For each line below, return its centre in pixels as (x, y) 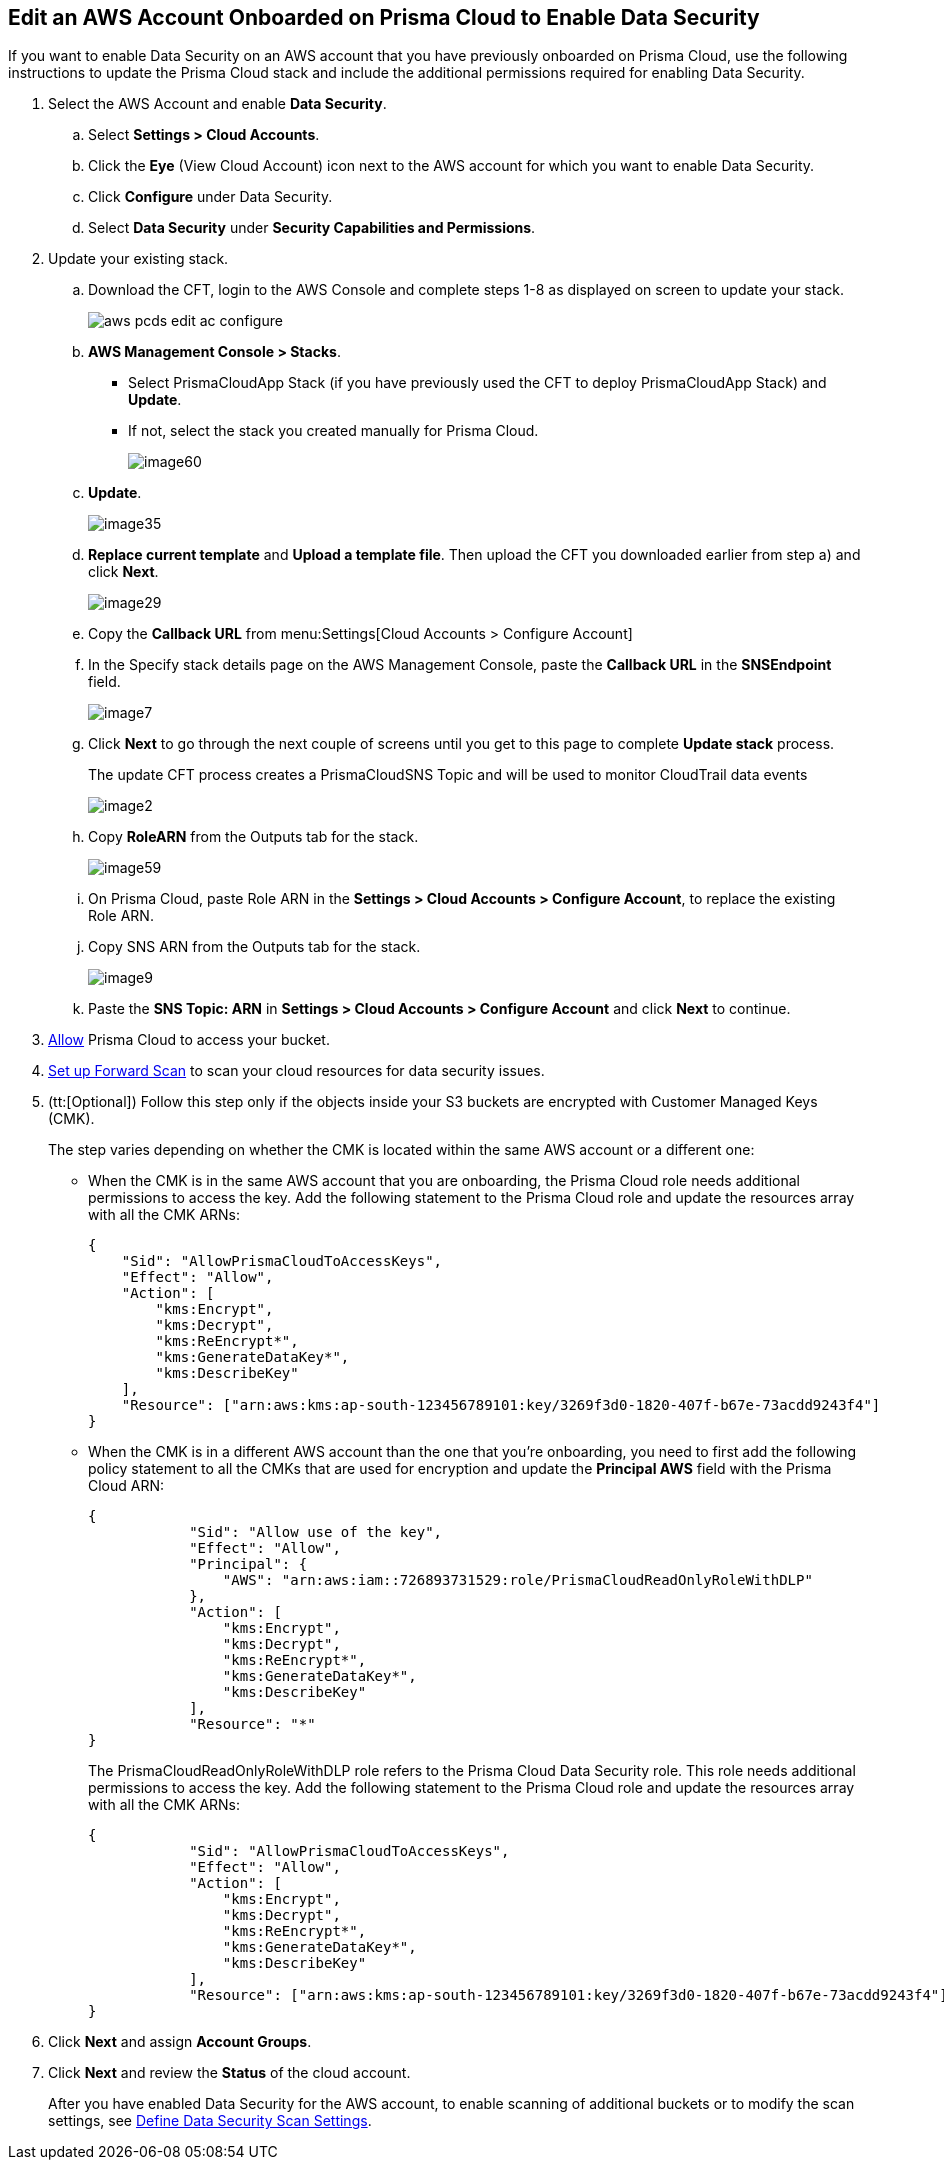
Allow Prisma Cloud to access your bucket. (189, 1040)
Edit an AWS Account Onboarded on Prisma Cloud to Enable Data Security (384, 17)
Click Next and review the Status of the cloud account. (229, 2073)
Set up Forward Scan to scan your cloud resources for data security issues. (296, 1071)
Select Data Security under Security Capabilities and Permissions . (312, 228)
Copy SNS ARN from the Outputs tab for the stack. (254, 947)
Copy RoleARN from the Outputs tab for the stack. (253, 837)
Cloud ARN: (126, 1486)
